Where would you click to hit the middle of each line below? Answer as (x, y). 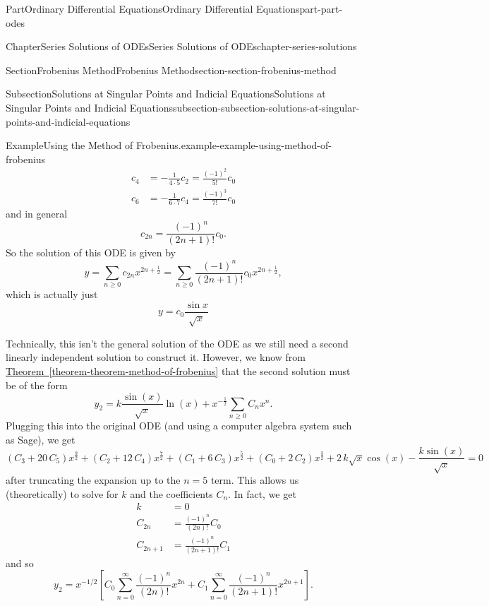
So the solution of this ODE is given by (91, 252)
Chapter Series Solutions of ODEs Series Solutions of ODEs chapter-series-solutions (181, 46)
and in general (37, 214)
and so (20, 563)
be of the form (37, 385)
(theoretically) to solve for (62, 493)
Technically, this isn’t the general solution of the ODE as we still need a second (177, 343)
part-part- (321, 8)
